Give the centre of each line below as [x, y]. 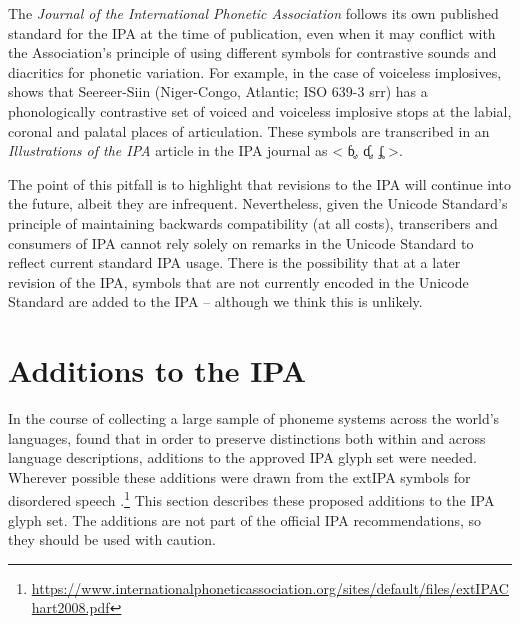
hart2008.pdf [70, 607]
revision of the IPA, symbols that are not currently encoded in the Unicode [238, 281]
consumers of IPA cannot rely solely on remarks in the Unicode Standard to [241, 242]
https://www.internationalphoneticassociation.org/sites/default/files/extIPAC [270, 587]
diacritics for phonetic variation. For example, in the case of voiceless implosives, [255, 71]
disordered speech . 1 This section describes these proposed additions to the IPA [251, 499]
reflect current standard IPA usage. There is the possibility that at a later [234, 262]
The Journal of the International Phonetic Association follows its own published [253, 13]
